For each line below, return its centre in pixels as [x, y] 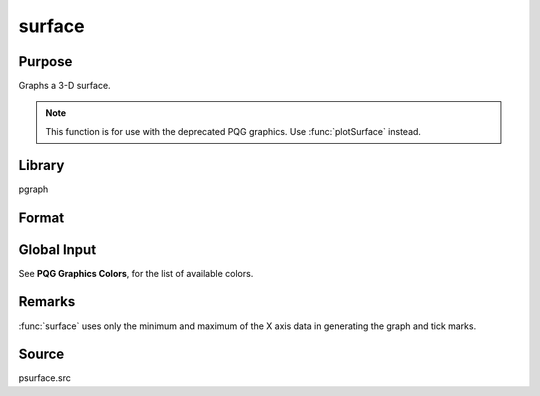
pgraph [33, 189]
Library [41, 165]
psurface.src [45, 378]
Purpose [45, 61]
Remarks [47, 301]
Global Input [57, 249]
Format [41, 217]
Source [41, 354]
